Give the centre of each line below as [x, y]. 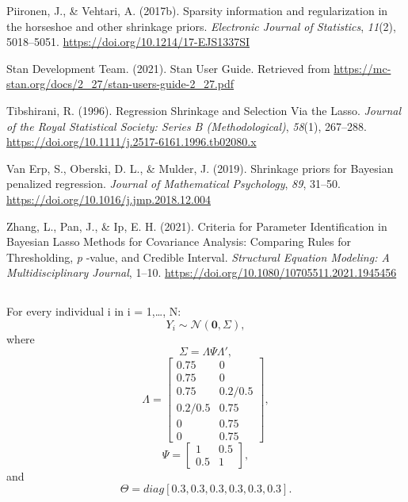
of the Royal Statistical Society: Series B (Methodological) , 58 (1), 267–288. [187, 126]
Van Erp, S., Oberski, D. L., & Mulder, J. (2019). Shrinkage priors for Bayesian [200, 168]
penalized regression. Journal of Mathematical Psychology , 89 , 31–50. [173, 184]
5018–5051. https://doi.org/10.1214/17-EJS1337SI [128, 42]
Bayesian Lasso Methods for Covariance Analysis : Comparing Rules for [179, 241]
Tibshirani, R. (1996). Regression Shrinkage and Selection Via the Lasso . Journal [204, 110]
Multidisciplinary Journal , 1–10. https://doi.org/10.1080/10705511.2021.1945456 [202, 272]
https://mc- [362, 68]
